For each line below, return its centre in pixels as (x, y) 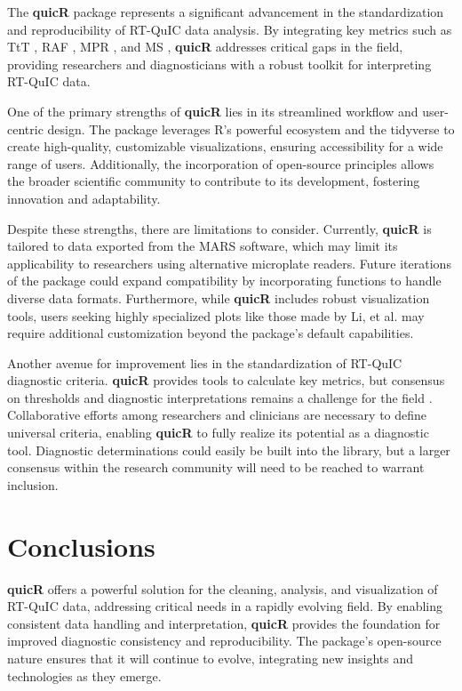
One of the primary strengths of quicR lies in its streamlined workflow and (213, 111)
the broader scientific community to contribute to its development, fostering (214, 181)
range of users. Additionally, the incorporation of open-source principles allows (221, 163)
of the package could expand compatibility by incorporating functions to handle (224, 281)
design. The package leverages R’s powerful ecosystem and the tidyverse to (251, 129)
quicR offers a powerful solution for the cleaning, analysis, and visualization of (223, 588)
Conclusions (81, 546)
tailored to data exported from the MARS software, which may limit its (203, 246)
